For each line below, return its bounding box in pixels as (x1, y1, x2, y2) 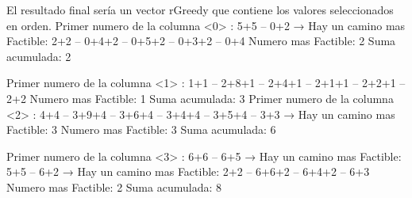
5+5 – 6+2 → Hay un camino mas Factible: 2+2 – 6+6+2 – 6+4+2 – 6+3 (6, 163, 370, 180)
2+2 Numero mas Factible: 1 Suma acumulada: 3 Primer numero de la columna (6, 89, 394, 106)
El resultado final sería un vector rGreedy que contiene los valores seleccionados (6, 2, 394, 17)
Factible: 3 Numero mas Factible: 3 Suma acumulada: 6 (6, 121, 276, 138)
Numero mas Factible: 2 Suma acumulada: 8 (6, 178, 221, 195)
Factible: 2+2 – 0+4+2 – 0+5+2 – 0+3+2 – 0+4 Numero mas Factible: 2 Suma (6, 32, 396, 49)
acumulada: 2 (6, 48, 71, 64)
